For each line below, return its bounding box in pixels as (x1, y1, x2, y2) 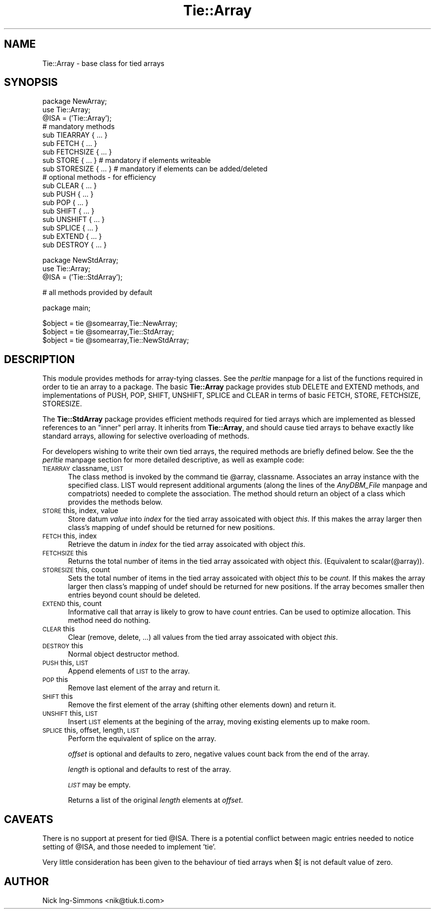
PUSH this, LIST (42, 658, 88, 667)
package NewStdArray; (42, 256, 119, 265)
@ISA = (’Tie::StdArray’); (42, 273, 123, 282)
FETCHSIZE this (42, 548, 88, 557)
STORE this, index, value (42, 506, 119, 515)
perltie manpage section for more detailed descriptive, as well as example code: (42, 456, 304, 464)
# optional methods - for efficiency (42, 173, 156, 182)
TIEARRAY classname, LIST (42, 464, 124, 473)
